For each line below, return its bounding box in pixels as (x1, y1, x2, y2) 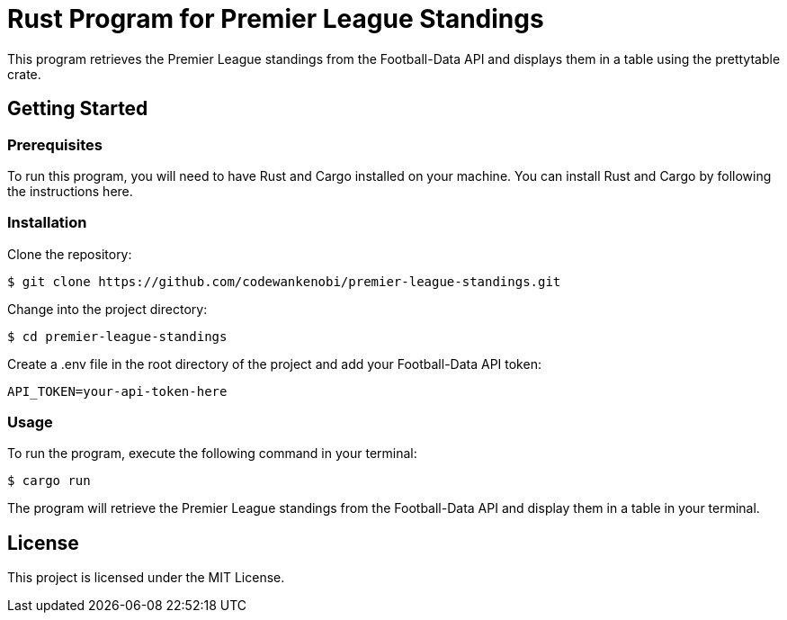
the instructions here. (7, 183, 133, 199)
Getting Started (7, 97, 148, 121)
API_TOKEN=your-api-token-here (7, 383, 228, 399)
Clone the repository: (7, 246, 132, 262)
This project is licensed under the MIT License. (7, 570, 285, 586)
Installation (7, 213, 87, 232)
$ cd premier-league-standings (7, 328, 228, 344)
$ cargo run (7, 473, 91, 489)
